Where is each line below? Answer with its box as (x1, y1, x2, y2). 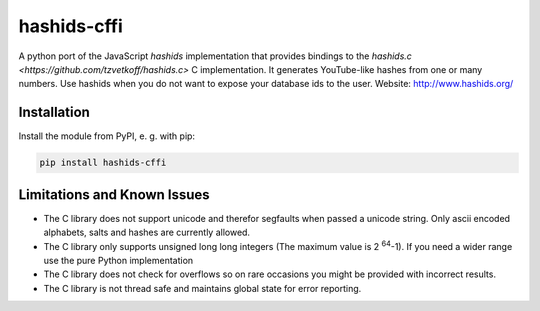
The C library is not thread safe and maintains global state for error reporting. (43, 282, 362, 294)
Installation (18, 104, 90, 121)
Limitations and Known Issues (18, 186, 210, 203)
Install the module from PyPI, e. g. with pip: (18, 130, 195, 142)
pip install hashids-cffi (39, 157, 167, 169)
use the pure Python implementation (43, 254, 194, 266)
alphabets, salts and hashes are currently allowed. (43, 226, 250, 239)
